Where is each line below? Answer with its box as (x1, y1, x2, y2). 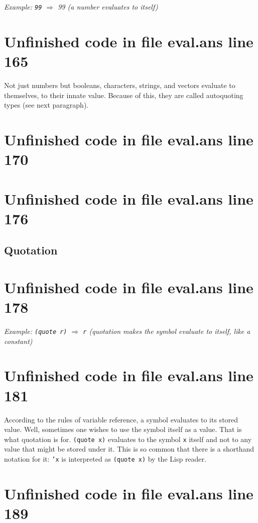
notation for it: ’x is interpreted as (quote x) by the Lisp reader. (4, 453, 206, 464)
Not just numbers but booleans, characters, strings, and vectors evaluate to (4, 79, 235, 90)
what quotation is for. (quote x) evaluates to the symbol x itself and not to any (4, 433, 252, 444)
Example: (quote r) (4, 325, 67, 336)
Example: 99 (4, 2, 42, 12)
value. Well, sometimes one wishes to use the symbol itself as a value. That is (4, 424, 242, 434)
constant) (4, 335, 33, 346)
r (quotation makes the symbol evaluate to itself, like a (83, 325, 250, 336)
